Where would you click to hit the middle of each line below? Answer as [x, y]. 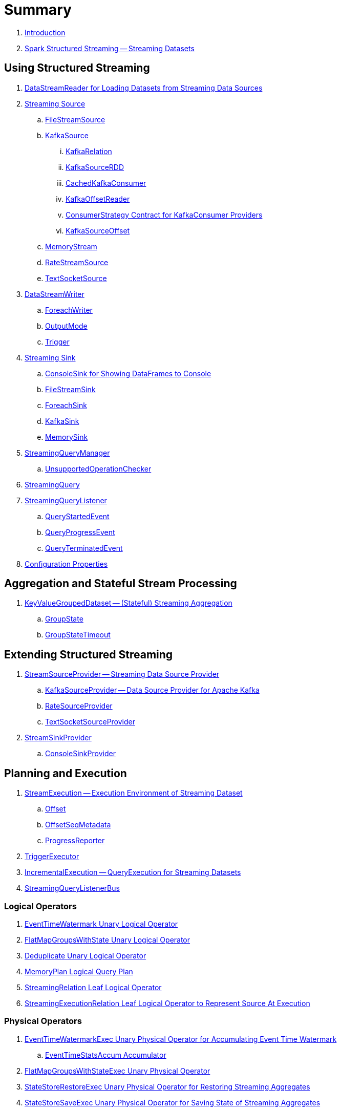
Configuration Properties [66, 564]
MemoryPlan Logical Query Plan [79, 971]
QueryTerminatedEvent [84, 548]
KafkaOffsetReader [98, 199]
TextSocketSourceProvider [90, 722]
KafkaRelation [89, 151]
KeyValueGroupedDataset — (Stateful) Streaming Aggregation [129, 603]
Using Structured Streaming [77, 68]
